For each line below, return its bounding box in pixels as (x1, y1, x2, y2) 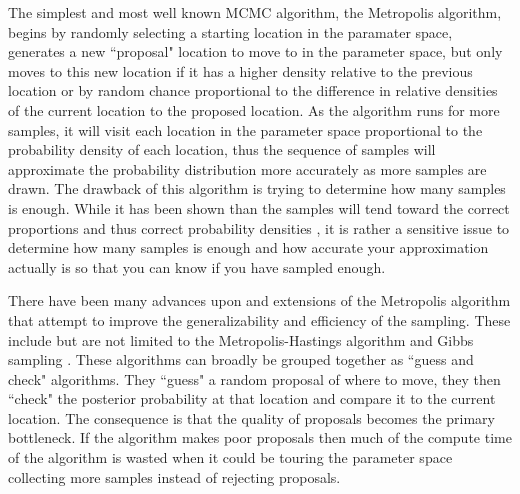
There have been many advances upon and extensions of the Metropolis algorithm (8, 290, 511, 311)
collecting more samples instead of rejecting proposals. (8, 466, 341, 487)
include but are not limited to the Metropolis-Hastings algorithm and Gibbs (8, 329, 474, 350)
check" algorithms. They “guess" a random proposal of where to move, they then (8, 368, 501, 389)
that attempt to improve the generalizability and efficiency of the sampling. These (8, 309, 511, 330)
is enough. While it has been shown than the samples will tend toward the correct (8, 197, 510, 218)
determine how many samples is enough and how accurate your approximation (8, 237, 489, 258)
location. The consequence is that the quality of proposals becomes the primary (8, 407, 495, 428)
